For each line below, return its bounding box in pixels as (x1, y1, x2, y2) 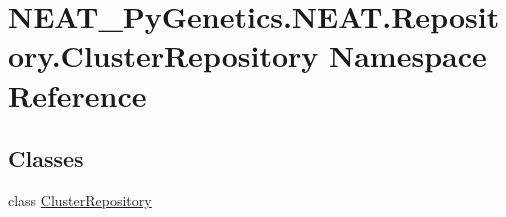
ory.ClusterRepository (8, 35, 319, 76)
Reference (8, 74, 147, 115)
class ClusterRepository (8, 189, 152, 210)
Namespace (329, 35, 487, 76)
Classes (8, 143, 84, 174)
